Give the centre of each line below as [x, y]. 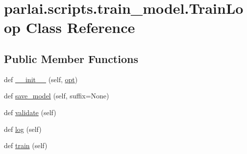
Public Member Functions [71, 58]
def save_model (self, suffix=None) [57, 96]
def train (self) [26, 145]
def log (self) [23, 129]
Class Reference [80, 27]
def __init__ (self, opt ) [41, 79]
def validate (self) [30, 112]
